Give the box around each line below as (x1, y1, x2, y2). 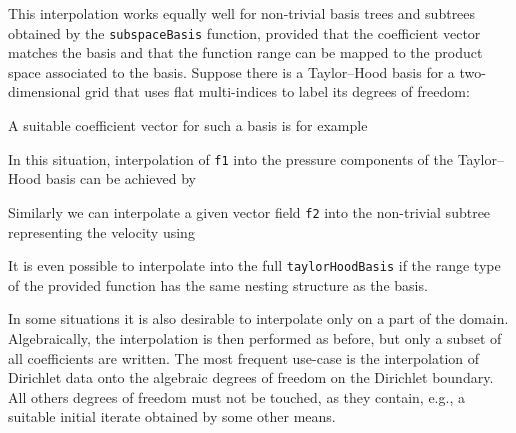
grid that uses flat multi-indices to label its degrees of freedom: (85, 81, 470, 102)
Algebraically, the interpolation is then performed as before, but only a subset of (8, 327, 502, 348)
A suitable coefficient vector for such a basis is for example (8, 115, 368, 136)
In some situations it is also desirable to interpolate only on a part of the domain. (8, 308, 509, 329)
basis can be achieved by (45, 168, 196, 189)
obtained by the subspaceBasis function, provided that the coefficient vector (8, 22, 481, 43)
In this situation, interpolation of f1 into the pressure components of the (8, 148, 453, 169)
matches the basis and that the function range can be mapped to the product (8, 42, 483, 63)
